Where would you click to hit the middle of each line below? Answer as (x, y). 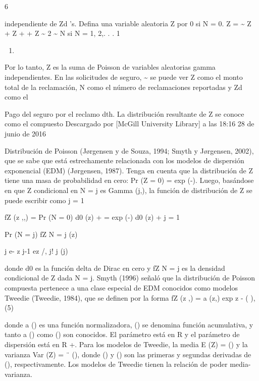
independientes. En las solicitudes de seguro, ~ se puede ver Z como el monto (124, 77)
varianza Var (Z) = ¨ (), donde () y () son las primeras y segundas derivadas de (128, 354)
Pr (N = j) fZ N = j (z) (41, 234)
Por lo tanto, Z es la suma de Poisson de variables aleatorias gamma (110, 67)
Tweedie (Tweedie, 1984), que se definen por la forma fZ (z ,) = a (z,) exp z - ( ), (130, 297)
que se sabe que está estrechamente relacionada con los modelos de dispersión (124, 160)
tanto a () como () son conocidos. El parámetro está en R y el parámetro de (122, 334)
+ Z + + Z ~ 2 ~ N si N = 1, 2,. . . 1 (62, 33)
